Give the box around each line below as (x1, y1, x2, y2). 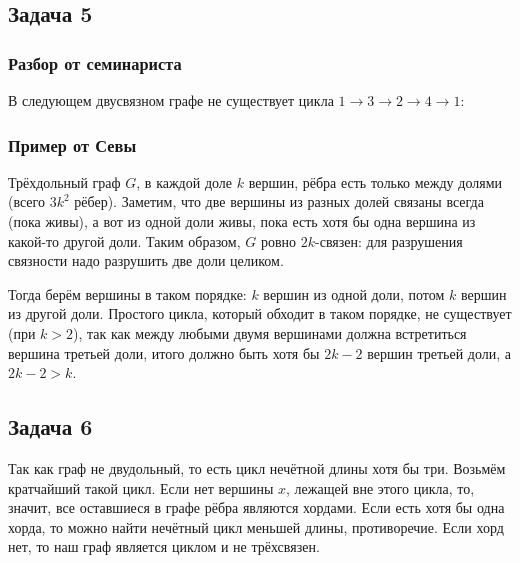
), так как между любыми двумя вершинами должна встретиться (73, 322, 467, 343)
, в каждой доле (136, 171, 233, 192)
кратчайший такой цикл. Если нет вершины (8, 477, 274, 498)
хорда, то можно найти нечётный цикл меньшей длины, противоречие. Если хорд (8, 516, 504, 537)
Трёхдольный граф (8, 171, 121, 192)
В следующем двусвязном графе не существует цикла (8, 90, 334, 110)
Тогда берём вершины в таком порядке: (8, 283, 247, 304)
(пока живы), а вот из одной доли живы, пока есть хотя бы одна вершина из (8, 211, 476, 231)
